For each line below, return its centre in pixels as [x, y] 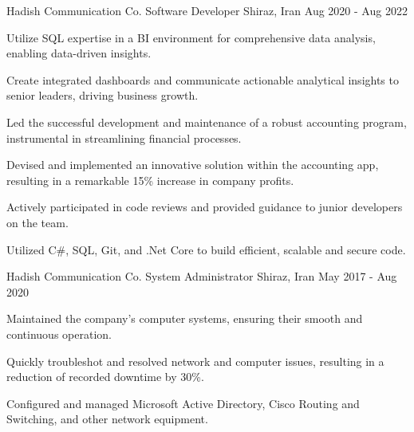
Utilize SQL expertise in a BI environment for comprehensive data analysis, [191, 37]
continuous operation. [59, 334]
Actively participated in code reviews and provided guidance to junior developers [205, 207]
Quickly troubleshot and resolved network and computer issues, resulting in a [195, 361]
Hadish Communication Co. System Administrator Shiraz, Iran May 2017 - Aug [202, 276]
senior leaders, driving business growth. [103, 95]
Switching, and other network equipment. [107, 419]
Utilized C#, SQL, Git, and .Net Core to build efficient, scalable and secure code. [206, 249]
